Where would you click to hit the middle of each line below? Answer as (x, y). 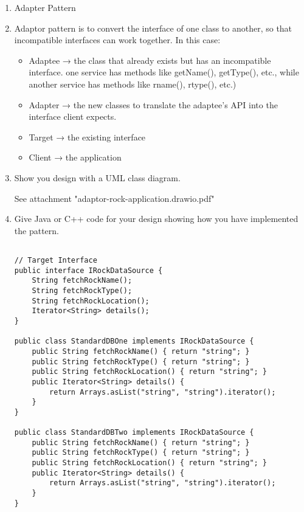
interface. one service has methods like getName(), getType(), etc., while (164, 72)
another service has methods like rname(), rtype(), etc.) (133, 84)
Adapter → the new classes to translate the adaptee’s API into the (153, 104)
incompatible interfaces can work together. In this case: (117, 40)
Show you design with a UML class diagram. (97, 177)
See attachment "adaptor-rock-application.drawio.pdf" (114, 198)
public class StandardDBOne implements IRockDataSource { (134, 341)
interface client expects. (73, 116)
